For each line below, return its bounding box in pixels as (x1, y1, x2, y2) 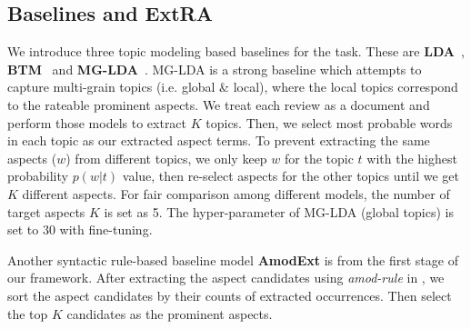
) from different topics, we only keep (65, 148, 267, 167)
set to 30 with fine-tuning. (7, 220, 153, 239)
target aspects (7, 202, 85, 221)
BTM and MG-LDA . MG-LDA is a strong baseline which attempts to (7, 59, 422, 78)
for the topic (285, 148, 354, 167)
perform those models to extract (7, 113, 187, 132)
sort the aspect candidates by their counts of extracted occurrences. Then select (7, 285, 452, 304)
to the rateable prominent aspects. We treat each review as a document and (7, 95, 430, 114)
